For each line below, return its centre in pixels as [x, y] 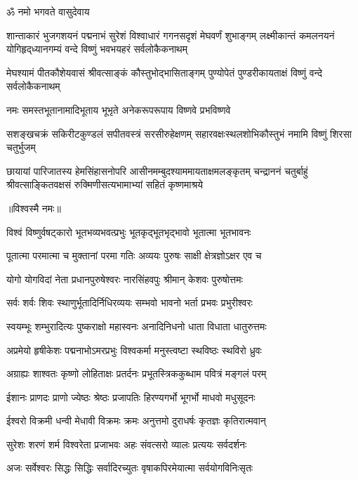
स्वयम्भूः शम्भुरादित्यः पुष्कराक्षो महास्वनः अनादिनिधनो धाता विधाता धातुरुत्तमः [137, 326]
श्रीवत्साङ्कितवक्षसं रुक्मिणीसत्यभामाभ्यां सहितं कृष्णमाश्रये [105, 184]
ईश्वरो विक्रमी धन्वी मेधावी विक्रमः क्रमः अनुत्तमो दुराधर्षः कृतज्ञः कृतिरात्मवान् [136, 421]
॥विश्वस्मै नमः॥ [34, 208]
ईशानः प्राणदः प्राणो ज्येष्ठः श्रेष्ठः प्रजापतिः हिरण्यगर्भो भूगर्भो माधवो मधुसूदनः [131, 397]
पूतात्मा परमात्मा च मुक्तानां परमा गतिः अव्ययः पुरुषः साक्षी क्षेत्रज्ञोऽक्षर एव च [134, 255]
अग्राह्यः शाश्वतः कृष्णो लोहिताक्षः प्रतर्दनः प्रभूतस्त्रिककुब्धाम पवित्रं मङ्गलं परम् [137, 374]
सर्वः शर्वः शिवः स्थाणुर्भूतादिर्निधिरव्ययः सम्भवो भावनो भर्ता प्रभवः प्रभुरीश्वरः [130, 303]
